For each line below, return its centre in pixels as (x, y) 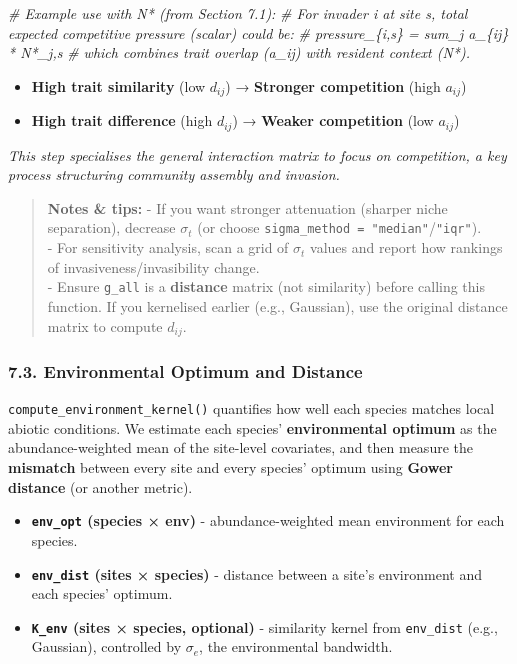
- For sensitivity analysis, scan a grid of (168, 247)
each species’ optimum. (102, 593)
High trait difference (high (122, 120)
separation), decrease (111, 227)
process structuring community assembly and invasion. (174, 174)
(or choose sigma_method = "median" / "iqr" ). (339, 227)
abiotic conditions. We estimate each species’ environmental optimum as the (252, 427)
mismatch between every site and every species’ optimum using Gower (230, 467)
